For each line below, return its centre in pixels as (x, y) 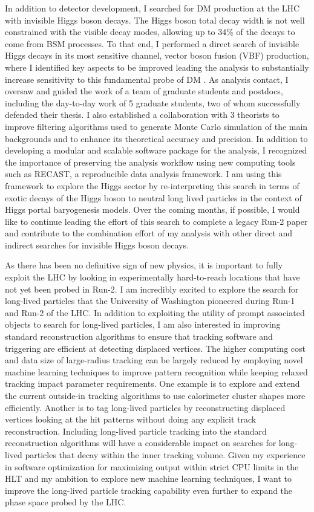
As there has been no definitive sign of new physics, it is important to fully (144, 265)
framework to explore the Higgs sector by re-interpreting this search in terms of (152, 185)
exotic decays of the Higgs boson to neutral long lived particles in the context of (153, 197)
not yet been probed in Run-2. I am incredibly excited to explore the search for (152, 289)
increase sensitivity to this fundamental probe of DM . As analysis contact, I (147, 79)
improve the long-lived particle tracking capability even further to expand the (149, 490)
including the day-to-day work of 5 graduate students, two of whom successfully (153, 102)
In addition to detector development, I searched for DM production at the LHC (152, 8)
